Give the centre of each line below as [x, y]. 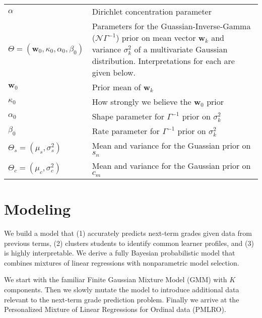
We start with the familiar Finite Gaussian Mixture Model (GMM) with [116, 279]
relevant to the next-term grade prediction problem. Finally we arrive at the [122, 299]
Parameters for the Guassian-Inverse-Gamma [171, 26]
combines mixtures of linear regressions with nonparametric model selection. [122, 262]
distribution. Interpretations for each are [163, 61]
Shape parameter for [128, 116]
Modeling [38, 209]
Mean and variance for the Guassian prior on [171, 145]
